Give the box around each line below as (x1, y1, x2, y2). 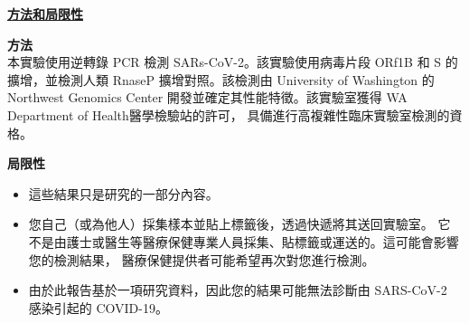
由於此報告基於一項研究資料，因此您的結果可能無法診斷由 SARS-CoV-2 (28, 280, 447, 299)
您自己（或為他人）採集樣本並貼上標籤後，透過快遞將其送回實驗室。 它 (28, 214, 451, 233)
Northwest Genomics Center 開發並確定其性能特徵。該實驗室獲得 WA (7, 88, 408, 107)
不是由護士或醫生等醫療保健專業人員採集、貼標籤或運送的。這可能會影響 (28, 232, 459, 251)
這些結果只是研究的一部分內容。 (28, 184, 219, 203)
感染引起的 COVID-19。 (28, 298, 168, 317)
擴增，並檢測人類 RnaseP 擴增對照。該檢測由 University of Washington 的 (7, 70, 435, 89)
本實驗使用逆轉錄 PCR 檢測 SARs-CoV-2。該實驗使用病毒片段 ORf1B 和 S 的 (7, 52, 458, 71)
